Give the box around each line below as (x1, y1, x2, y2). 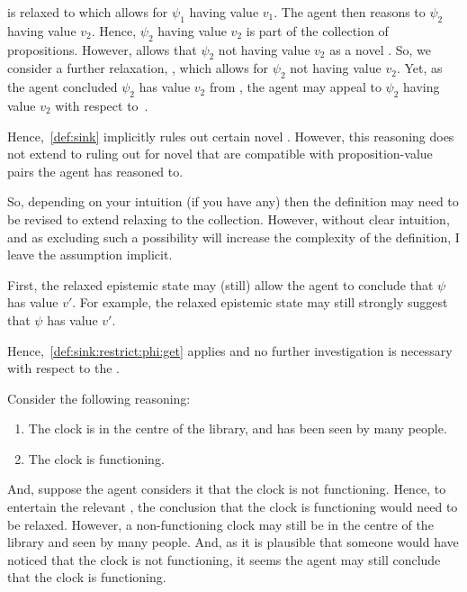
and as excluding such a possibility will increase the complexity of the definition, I (7, 227, 460, 246)
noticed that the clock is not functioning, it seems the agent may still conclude (7, 550, 441, 569)
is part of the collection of (246, 21, 389, 40)
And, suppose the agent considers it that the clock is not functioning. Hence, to (7, 479, 446, 498)
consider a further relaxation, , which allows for (7, 59, 269, 77)
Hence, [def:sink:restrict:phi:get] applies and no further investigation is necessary (7, 341, 453, 360)
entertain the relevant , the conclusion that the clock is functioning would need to (7, 497, 458, 516)
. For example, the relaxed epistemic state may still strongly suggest (72, 293, 448, 312)
